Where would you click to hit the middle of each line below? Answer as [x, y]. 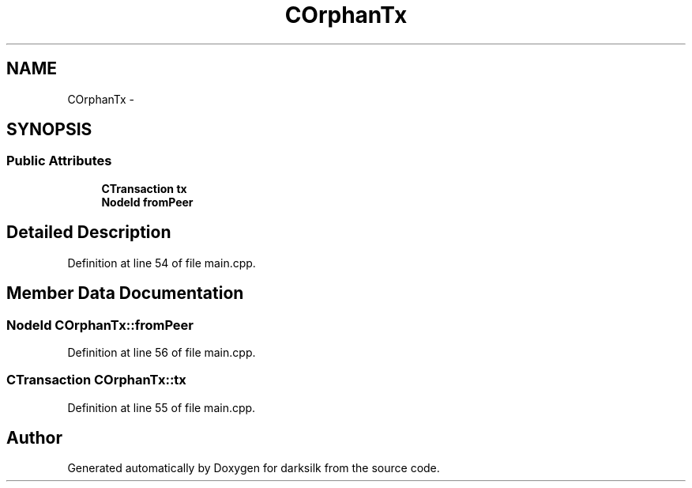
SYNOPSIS [49, 130]
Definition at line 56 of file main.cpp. [162, 352]
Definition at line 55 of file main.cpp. [162, 407]
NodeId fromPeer [147, 202]
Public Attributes [59, 161]
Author [34, 438]
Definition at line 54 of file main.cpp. [162, 263]
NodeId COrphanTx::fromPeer [100, 325]
